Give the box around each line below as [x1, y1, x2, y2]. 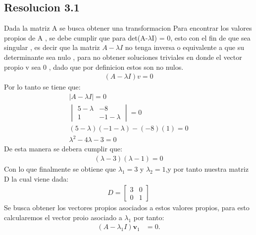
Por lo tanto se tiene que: [4, 82, 81, 92]
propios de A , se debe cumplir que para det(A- [4, 32, 148, 43]
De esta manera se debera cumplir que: [4, 143, 122, 154]
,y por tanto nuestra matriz [165, 164, 249, 174]
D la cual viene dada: [4, 173, 69, 184]
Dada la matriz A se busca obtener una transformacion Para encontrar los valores [4, 23, 252, 33]
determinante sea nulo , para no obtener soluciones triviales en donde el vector [4, 51, 242, 62]
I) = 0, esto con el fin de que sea [152, 32, 251, 43]
